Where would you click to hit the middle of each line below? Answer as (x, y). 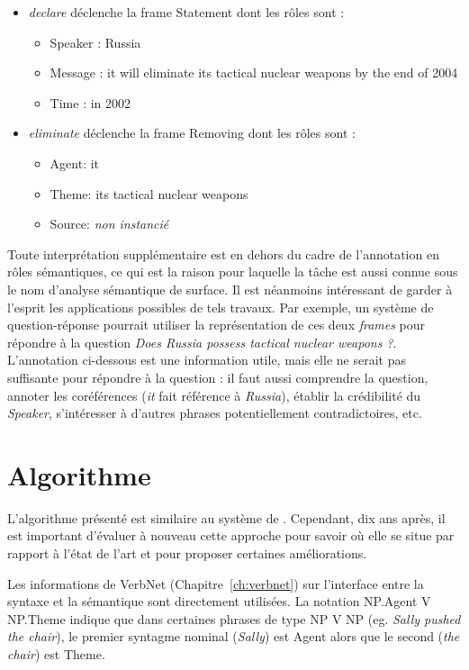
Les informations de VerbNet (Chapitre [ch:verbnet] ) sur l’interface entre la (216, 583)
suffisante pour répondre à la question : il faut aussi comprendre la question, (218, 377)
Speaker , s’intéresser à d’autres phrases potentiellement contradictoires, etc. (215, 413)
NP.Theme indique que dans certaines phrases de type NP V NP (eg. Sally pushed (234, 618)
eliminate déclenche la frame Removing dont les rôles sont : (192, 133)
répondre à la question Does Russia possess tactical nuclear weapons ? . (202, 342)
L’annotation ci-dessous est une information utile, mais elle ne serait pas (207, 360)
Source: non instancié (109, 224)
